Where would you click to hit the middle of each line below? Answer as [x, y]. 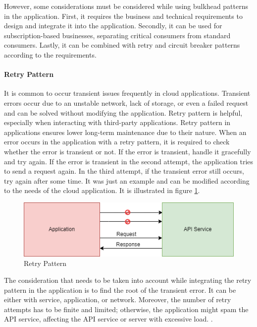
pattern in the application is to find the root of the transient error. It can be [120, 290]
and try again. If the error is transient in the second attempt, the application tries [129, 161]
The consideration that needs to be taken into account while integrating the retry [128, 280]
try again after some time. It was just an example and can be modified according [127, 180]
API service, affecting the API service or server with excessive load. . [108, 319]
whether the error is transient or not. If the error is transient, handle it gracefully [128, 151]
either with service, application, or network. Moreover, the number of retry [118, 299]
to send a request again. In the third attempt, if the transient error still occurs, [124, 171]
